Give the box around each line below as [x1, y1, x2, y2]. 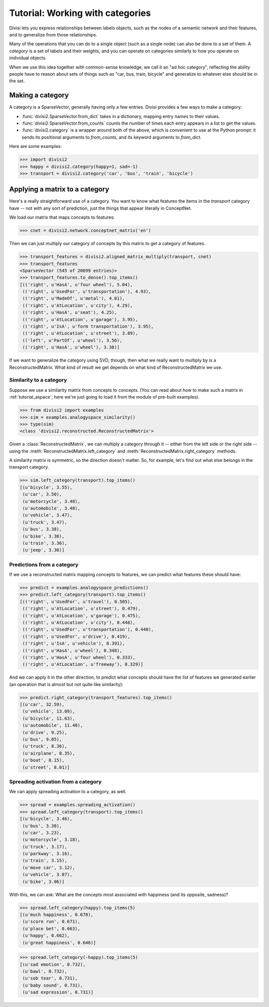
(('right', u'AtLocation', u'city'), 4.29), [22, 302, 133, 308]
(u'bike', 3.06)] [22, 878, 65, 884]
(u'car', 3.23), [22, 830, 62, 836]
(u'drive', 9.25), [22, 729, 67, 735]
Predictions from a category [9, 561, 79, 568]
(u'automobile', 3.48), [22, 505, 81, 511]
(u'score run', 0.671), [22, 919, 81, 924]
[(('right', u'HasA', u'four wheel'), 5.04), [19, 282, 133, 288]
